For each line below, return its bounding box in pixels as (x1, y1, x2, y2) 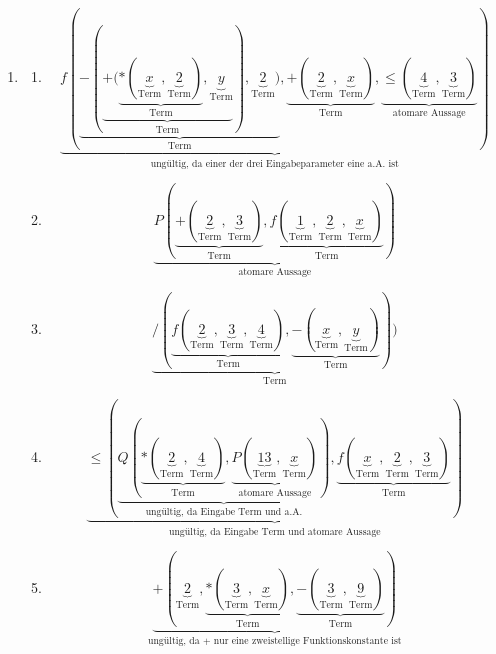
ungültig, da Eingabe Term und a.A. (145, 507, 303, 518)
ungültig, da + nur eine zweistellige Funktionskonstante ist (147, 636, 402, 647)
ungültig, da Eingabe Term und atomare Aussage (168, 526, 381, 537)
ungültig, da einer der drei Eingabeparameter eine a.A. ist (150, 158, 399, 169)
